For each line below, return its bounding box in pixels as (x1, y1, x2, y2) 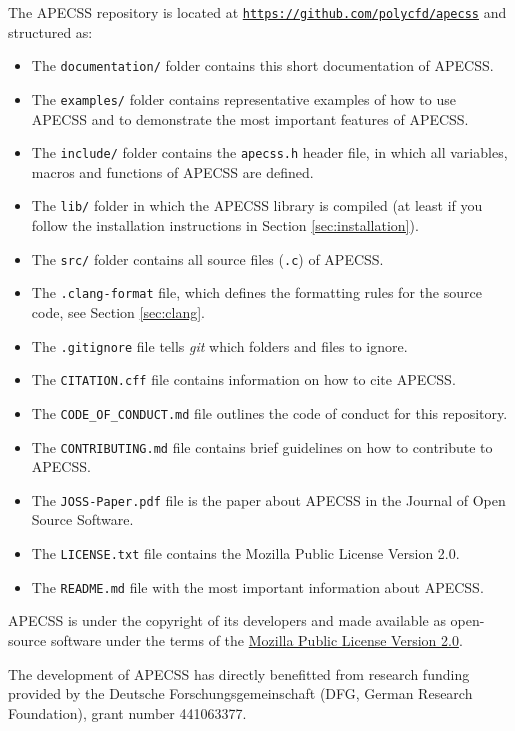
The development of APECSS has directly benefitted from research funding (8, 663, 470, 684)
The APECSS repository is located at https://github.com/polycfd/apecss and (8, 2, 507, 22)
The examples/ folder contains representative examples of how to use (31, 88, 456, 109)
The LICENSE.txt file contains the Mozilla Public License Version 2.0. (31, 543, 460, 564)
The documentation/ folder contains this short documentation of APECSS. (31, 55, 494, 76)
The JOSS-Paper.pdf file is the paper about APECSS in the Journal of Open (31, 489, 506, 510)
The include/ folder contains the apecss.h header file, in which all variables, (31, 142, 508, 163)
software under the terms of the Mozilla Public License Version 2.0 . (50, 629, 463, 650)
